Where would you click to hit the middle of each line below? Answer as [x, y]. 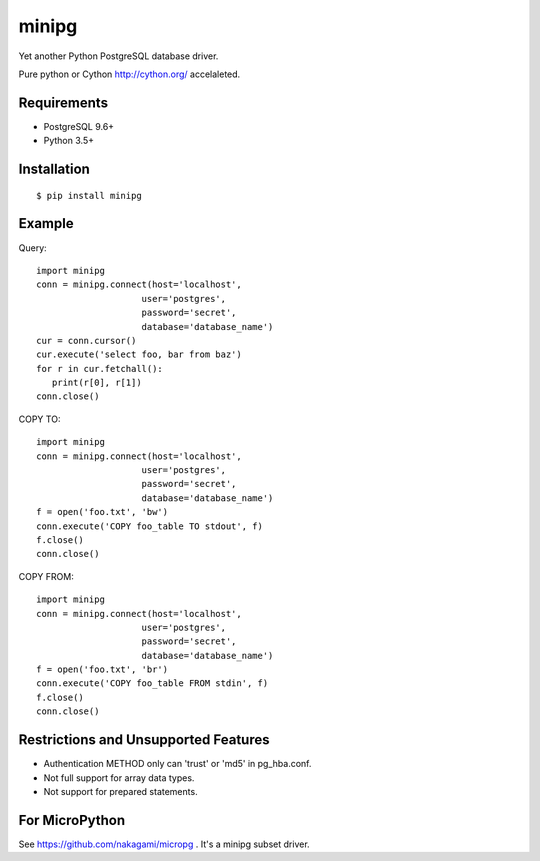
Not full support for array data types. [119, 777]
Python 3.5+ [69, 141]
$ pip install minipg [89, 195]
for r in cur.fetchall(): [100, 368]
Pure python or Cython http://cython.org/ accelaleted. [129, 74]
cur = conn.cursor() [86, 340]
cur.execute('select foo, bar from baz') [139, 354]
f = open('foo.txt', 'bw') [102, 512]
